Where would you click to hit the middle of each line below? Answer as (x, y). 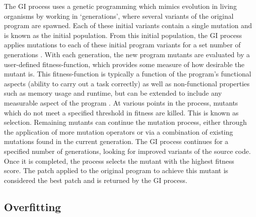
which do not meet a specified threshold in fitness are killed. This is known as (121, 112)
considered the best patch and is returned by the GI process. (96, 180)
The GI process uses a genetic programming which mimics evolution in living (120, 6)
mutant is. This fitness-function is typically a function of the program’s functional (128, 74)
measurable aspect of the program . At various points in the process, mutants (121, 102)
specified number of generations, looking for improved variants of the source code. (128, 151)
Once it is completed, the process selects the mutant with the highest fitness (119, 161)
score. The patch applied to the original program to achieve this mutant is (116, 170)
